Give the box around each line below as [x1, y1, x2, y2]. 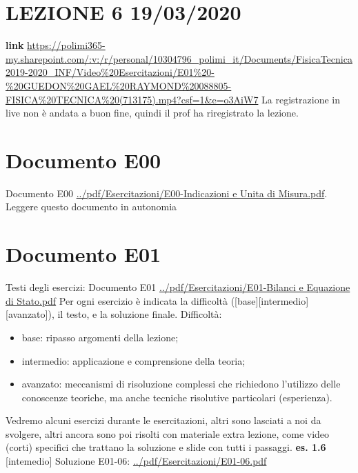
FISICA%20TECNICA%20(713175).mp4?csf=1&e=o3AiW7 [6, 92, 259, 106]
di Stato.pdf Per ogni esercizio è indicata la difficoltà [6, 293, 228, 308]
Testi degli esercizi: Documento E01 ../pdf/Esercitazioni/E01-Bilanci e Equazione [6, 280, 350, 294]
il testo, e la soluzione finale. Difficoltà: [57, 307, 222, 321]
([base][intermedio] [230, 293, 309, 308]
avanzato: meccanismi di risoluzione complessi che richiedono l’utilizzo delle [21, 376, 341, 391]
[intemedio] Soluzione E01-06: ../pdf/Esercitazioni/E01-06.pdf [6, 454, 267, 468]
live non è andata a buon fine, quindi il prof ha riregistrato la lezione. [6, 105, 299, 120]
